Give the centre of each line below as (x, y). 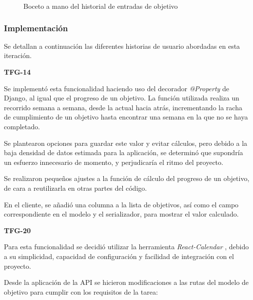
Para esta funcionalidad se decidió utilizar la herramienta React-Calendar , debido (126, 247)
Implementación (36, 28)
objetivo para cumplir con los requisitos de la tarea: (81, 291)
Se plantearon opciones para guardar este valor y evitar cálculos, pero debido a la (126, 143)
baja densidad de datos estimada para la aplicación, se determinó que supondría (124, 152)
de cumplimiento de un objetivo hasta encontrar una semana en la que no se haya (126, 117)
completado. (22, 126)
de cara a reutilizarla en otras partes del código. (76, 188)
